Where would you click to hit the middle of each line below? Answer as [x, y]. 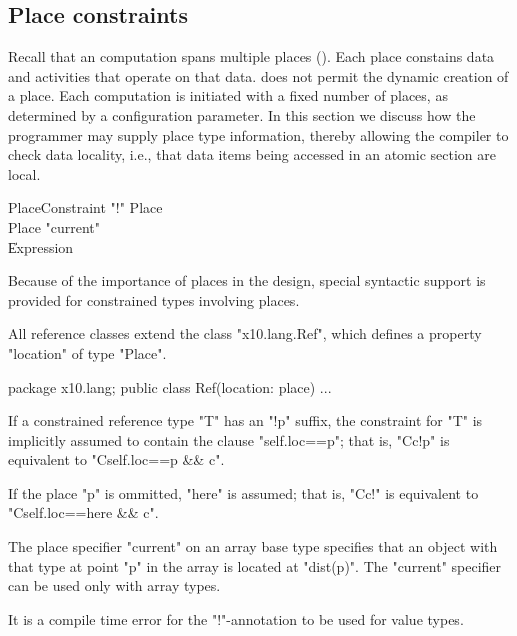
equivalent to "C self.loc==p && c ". [116, 459]
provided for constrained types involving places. [154, 299]
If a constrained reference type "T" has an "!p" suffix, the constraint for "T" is [245, 420]
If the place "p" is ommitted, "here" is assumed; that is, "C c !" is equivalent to [243, 492]
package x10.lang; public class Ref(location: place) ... [170, 386]
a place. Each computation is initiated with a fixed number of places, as [228, 95]
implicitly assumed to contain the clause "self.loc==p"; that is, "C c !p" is [229, 439]
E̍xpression [41, 246]
